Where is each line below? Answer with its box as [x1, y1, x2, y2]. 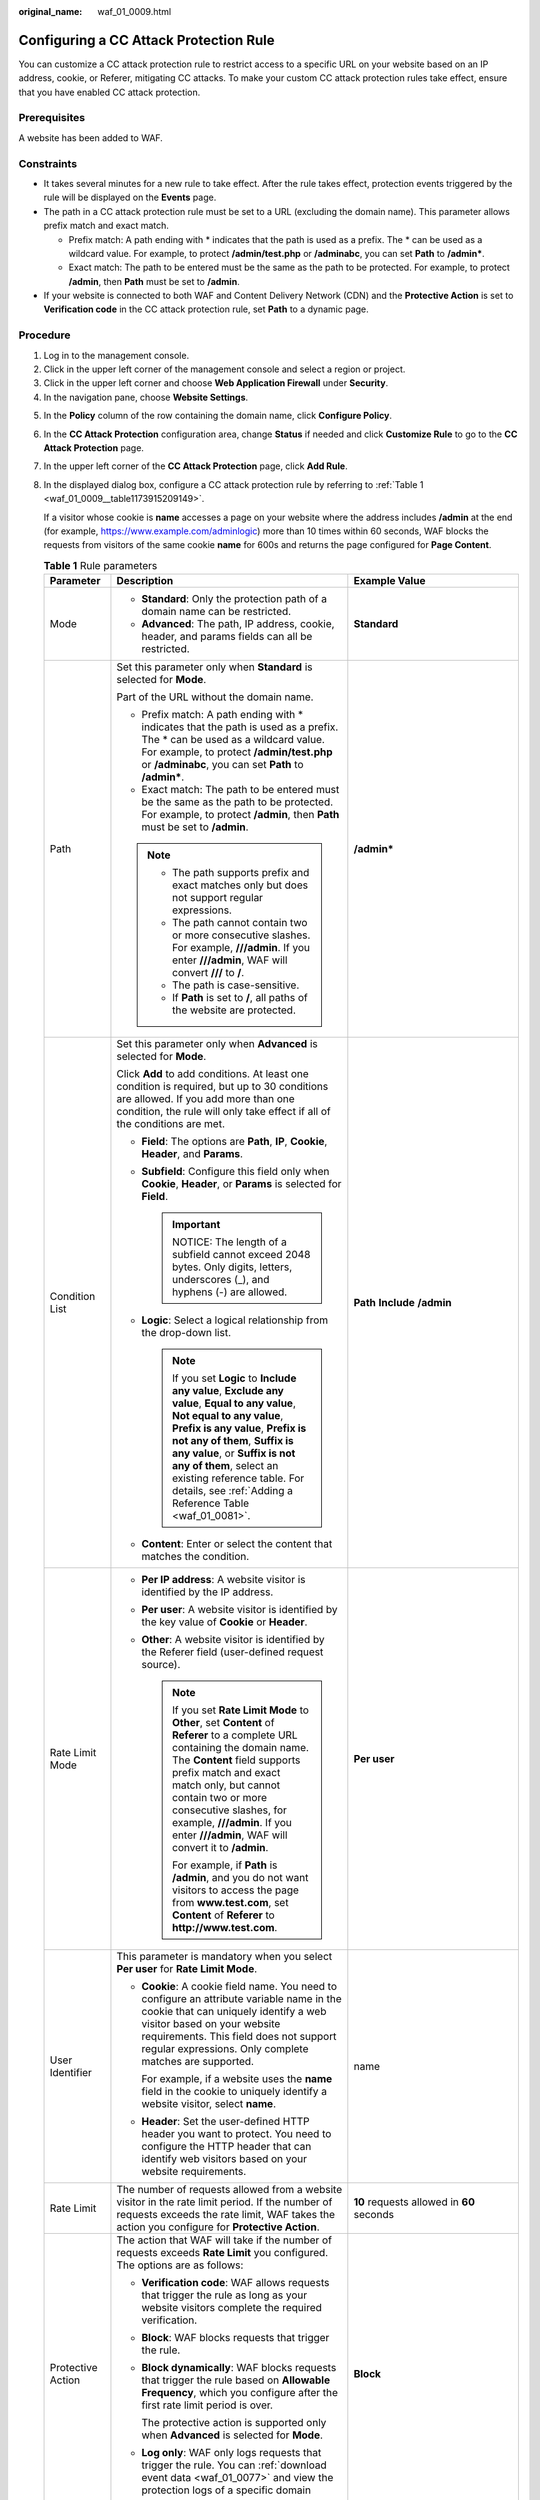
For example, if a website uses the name [141, 2072, 333, 2086]
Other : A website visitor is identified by [141, 1633, 325, 1647]
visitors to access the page [171, 1883, 300, 1897]
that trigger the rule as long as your [141, 2288, 308, 2302]
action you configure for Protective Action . [116, 2220, 320, 2234]
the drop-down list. [141, 1326, 232, 1340]
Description [116, 574, 174, 588]
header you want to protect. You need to [141, 2127, 332, 2141]
